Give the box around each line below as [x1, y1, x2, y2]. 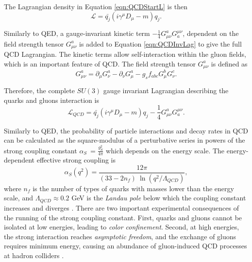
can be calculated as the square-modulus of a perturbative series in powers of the [4, 135, 245, 145]
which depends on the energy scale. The [106, 145, 225, 155]
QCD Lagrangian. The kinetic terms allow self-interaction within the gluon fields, [4, 49, 246, 59]
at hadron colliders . [4, 250, 64, 260]
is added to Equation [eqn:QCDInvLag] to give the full [79, 38, 242, 49]
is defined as [211, 58, 248, 68]
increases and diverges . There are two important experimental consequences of [4, 202, 239, 213]
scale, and [4, 193, 33, 203]
